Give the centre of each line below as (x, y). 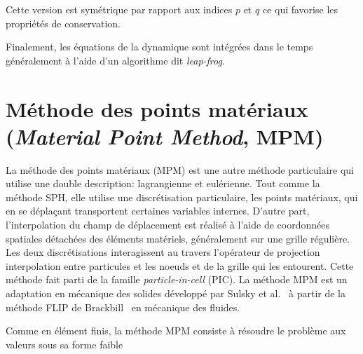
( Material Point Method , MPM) (165, 136)
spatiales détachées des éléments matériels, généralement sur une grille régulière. (178, 238)
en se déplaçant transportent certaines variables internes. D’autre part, (158, 211)
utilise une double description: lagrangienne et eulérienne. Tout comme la (163, 183)
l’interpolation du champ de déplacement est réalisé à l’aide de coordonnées (167, 225)
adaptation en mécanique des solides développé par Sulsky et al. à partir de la (176, 293)
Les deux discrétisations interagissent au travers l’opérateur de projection (163, 252)
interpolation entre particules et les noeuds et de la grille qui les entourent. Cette (180, 265)
